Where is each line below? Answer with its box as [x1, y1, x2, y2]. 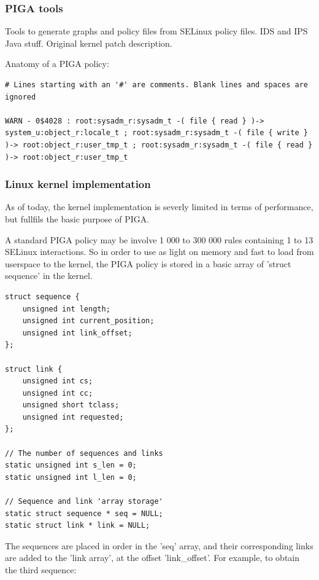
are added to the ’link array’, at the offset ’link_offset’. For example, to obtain [5, 551, 300, 564]
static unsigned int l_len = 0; [5, 472, 137, 482]
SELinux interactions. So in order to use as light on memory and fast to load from [5, 245, 314, 258]
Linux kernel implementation [5, 176, 151, 192]
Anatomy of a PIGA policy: [5, 57, 109, 70]
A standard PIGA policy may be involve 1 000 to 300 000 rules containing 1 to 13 [5, 233, 313, 246]
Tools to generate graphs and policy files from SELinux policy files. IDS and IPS [5, 25, 308, 37]
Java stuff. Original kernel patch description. [5, 36, 172, 49]
